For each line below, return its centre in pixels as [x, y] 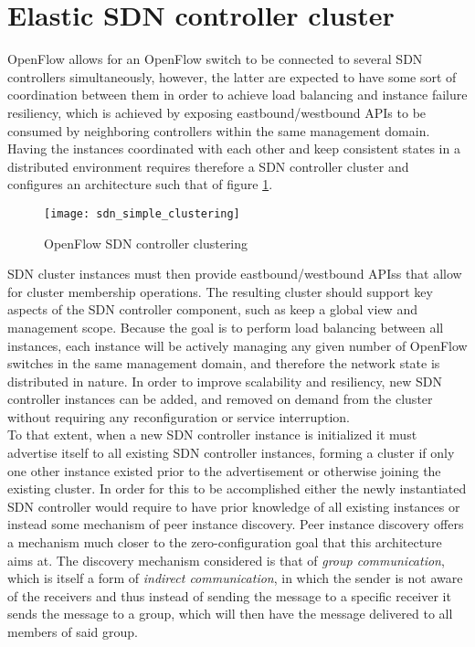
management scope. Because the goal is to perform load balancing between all [226, 327]
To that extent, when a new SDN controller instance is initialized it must [212, 435]
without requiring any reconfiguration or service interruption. [179, 416]
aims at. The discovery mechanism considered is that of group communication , [226, 560]
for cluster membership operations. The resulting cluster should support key [220, 291]
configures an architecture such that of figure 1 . [140, 184]
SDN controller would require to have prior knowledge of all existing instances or [234, 506]
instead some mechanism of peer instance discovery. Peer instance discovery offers [236, 524]
